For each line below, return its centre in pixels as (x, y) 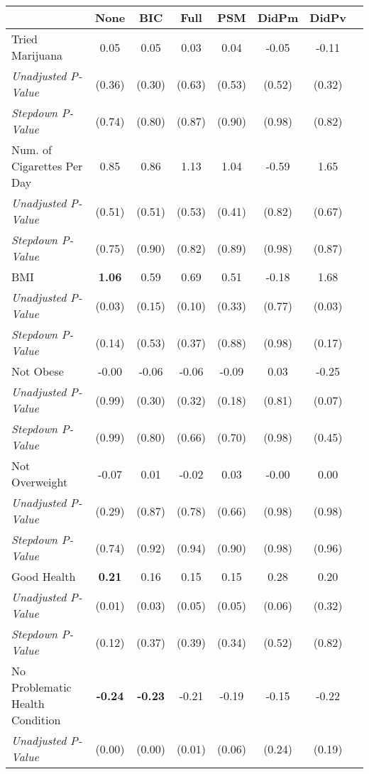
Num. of (32, 149)
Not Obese (38, 371)
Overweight (40, 482)
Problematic (42, 687)
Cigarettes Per (47, 166)
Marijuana (37, 55)
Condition (36, 720)
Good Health (44, 576)
